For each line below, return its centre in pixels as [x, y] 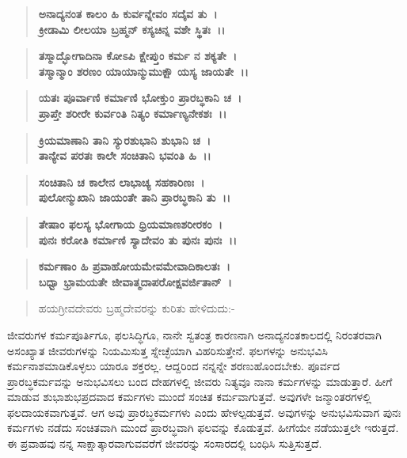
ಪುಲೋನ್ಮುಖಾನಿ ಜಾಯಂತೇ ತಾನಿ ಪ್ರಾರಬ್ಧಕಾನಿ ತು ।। [135, 197]
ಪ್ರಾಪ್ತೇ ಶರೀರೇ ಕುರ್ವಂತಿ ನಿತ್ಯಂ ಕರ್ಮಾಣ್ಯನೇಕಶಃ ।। [133, 113]
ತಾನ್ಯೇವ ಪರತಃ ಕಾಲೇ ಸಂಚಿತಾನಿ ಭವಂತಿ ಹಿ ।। [125, 155]
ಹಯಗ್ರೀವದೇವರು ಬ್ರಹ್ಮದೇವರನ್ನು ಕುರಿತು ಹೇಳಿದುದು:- [137, 308]
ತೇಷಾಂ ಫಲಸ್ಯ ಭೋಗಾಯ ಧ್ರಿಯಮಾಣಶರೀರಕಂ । [130, 223]
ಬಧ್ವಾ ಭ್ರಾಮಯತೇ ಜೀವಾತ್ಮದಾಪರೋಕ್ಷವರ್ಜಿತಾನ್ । [135, 281]
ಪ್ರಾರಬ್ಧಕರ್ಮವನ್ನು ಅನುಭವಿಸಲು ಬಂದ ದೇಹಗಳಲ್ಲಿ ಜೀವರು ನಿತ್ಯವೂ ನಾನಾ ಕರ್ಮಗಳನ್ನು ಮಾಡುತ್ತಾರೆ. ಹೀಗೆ [200, 381]
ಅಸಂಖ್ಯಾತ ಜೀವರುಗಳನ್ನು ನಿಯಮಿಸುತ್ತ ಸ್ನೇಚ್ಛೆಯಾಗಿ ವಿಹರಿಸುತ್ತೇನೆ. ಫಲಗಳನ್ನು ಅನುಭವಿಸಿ [167, 350]
